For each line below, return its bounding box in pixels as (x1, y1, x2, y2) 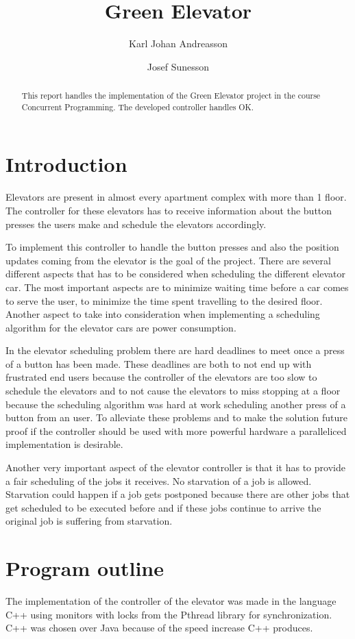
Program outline (5, 554, 164, 582)
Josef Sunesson (147, 59, 210, 73)
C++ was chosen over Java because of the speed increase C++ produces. (5, 621, 313, 635)
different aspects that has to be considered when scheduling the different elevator (5, 266, 345, 281)
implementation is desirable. (5, 437, 123, 451)
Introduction (5, 150, 127, 178)
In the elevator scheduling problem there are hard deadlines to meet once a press (5, 343, 345, 358)
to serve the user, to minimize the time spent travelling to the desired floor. (5, 293, 323, 308)
